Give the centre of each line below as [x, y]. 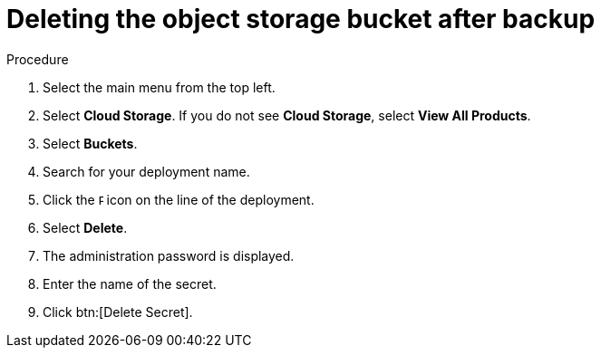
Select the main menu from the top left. [159, 87]
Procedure [38, 59]
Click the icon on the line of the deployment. [179, 199]
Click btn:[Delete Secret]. [118, 312]
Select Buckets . [90, 143]
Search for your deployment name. [146, 171]
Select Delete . [85, 227]
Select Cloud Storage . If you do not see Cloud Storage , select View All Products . [287, 115]
